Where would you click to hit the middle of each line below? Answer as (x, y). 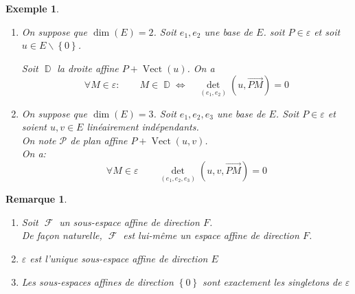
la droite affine (88, 68)
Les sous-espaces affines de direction (98, 281)
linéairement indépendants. (143, 127)
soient (34, 127)
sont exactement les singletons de (272, 281)
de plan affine (99, 140)
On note (39, 140)
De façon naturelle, (62, 235)
